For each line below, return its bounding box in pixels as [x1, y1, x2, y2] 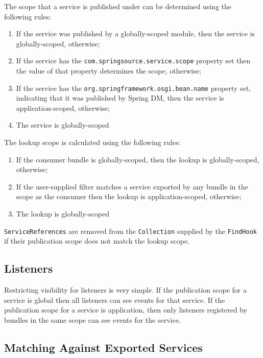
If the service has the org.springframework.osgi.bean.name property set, [16, 82, 251, 93]
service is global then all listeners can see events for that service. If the [4, 294, 225, 305]
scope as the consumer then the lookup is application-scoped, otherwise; [16, 191, 242, 202]
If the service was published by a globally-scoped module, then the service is [16, 28, 255, 39]
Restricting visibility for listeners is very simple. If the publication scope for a [4, 284, 247, 295]
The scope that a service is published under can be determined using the [4, 1, 231, 11]
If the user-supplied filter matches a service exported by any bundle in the [16, 181, 248, 192]
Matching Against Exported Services [4, 339, 203, 355]
